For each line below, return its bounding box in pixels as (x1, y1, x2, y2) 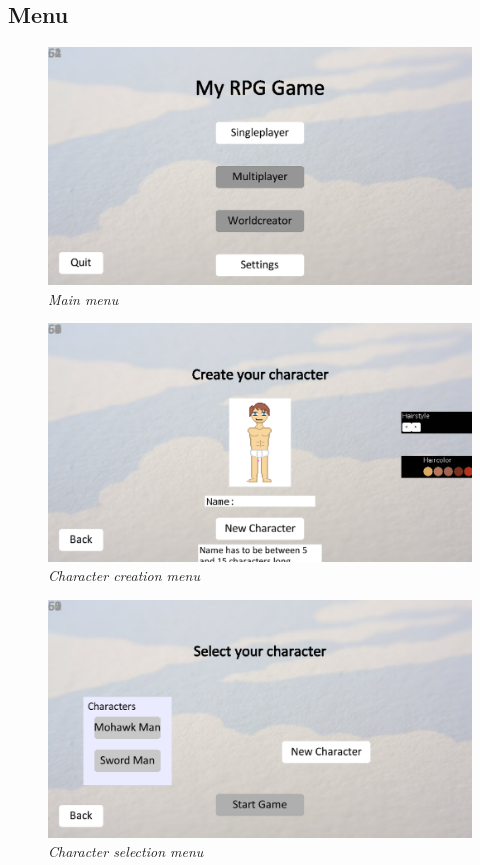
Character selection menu (48, 841, 204, 862)
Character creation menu (48, 565, 200, 586)
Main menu (48, 288, 119, 309)
